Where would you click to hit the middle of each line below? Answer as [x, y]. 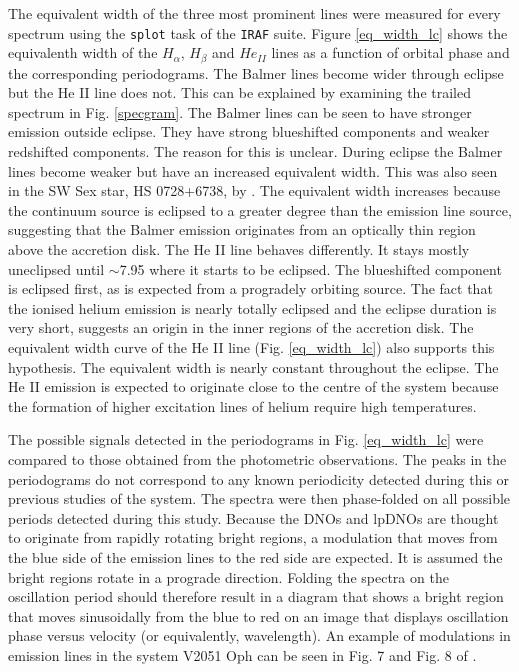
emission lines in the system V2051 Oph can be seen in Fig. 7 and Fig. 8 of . [242, 654]
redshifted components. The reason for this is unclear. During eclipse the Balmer [255, 151]
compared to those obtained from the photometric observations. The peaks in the [257, 458]
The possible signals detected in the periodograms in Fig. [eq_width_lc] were [246, 439]
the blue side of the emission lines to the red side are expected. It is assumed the [255, 556]
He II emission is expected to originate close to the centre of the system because [253, 386]
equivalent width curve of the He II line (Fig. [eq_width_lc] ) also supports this [251, 347]
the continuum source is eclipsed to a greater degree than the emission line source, [260, 209]
